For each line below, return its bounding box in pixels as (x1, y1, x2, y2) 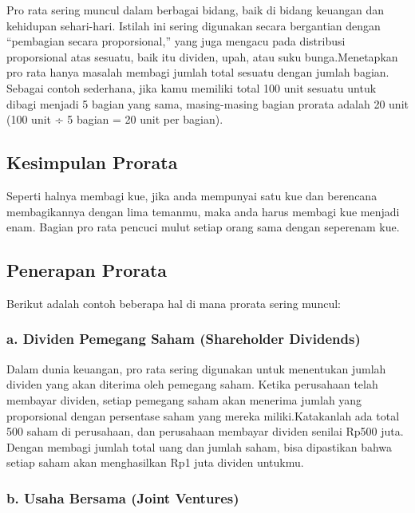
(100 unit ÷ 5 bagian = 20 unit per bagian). (6, 111, 223, 128)
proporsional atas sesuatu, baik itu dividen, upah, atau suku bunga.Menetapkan (6, 48, 398, 65)
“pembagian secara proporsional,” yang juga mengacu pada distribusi (6, 33, 346, 49)
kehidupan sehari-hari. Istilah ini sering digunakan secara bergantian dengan (6, 17, 381, 34)
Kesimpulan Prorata (6, 150, 178, 175)
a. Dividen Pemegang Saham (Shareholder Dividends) (6, 329, 361, 349)
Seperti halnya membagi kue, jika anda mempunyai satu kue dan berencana (6, 187, 377, 203)
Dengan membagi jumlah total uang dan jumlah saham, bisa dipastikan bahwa (6, 438, 393, 455)
